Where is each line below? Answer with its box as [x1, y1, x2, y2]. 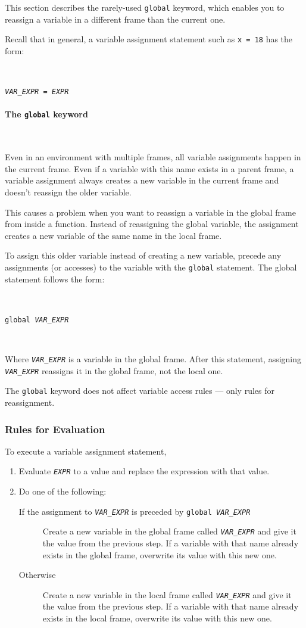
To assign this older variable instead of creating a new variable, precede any [5, 249, 282, 262]
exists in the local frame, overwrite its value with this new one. [42, 612, 272, 624]
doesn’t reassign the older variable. [5, 185, 132, 198]
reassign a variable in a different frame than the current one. [5, 13, 226, 25]
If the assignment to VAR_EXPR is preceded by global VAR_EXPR [18, 505, 251, 517]
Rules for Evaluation [5, 421, 105, 436]
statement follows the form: [5, 272, 105, 285]
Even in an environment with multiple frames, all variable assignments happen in [5, 151, 301, 163]
